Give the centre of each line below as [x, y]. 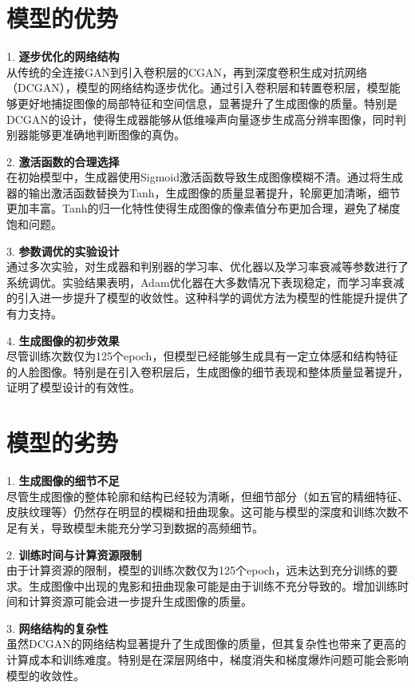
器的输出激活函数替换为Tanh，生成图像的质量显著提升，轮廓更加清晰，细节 [204, 192]
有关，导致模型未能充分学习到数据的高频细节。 [140, 527]
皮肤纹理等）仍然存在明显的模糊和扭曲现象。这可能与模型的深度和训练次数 [202, 512]
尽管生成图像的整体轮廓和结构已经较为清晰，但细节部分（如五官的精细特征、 [207, 496]
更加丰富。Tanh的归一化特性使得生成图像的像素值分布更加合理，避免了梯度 [204, 208]
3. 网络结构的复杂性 [57, 628]
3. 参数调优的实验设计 [63, 251]
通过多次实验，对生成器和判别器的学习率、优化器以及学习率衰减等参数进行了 [207, 266]
